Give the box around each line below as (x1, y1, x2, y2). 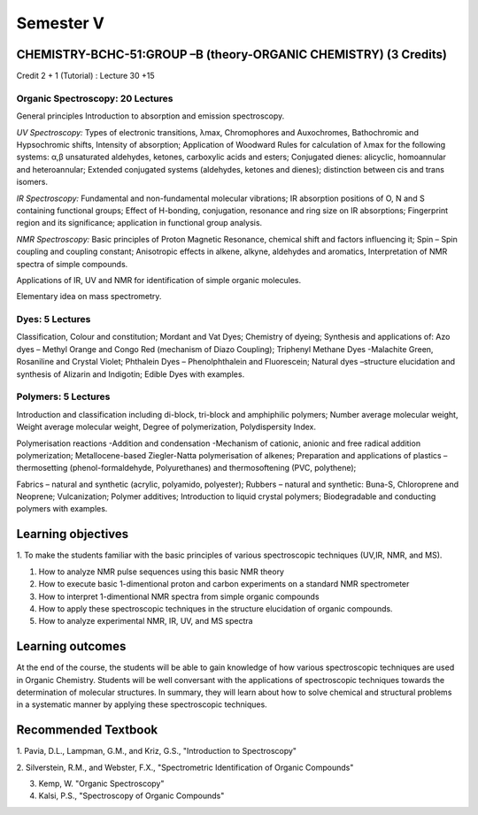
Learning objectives (16, 527, 129, 542)
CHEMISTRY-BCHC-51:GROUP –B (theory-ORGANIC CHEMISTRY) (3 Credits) (16, 47, 447, 62)
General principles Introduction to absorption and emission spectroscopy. (16, 111, 285, 121)
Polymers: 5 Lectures (16, 390, 111, 403)
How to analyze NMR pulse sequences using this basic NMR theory (38, 566, 285, 577)
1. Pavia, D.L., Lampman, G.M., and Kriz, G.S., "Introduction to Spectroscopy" (16, 746, 297, 757)
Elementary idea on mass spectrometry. (16, 291, 162, 302)
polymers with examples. (16, 504, 108, 514)
